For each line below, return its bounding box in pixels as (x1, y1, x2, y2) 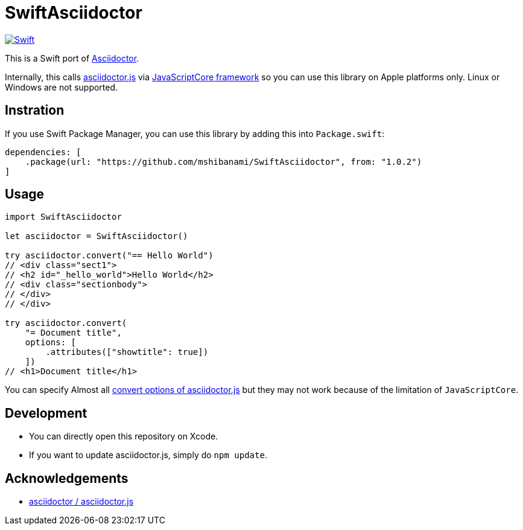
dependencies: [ (5, 147, 81, 157)
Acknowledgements (5, 470, 128, 486)
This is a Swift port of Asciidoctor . (5, 53, 139, 63)
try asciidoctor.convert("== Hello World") (5, 251, 214, 261)
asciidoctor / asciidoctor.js (29, 496, 134, 507)
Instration (5, 103, 65, 118)
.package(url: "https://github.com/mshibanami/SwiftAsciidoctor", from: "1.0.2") (25, 156, 422, 167)
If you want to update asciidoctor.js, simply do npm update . (29, 450, 267, 461)
